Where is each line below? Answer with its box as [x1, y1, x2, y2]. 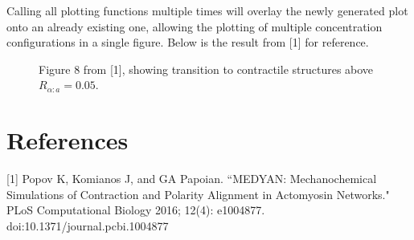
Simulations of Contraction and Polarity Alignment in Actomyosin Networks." [6, 185, 390, 202]
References [6, 124, 129, 157]
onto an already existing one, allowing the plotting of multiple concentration [6, 18, 383, 35]
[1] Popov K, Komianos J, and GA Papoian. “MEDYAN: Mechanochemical [6, 170, 377, 187]
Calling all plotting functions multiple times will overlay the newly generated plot [6, 2, 408, 18]
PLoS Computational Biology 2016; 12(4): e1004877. [6, 201, 265, 218]
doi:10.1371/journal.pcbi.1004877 [6, 217, 169, 234]
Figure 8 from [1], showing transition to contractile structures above [39, 60, 374, 77]
